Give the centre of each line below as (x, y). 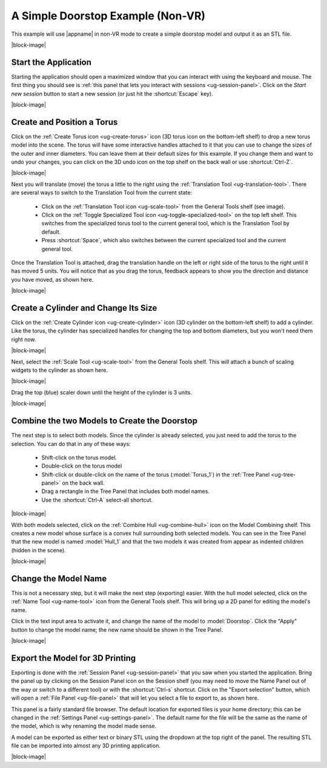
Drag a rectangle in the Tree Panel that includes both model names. (126, 491)
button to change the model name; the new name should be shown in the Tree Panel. (117, 629)
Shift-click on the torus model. (79, 457)
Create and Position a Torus (64, 122)
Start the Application (51, 62)
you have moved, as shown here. (52, 279)
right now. (24, 339)
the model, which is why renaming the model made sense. (84, 726)
